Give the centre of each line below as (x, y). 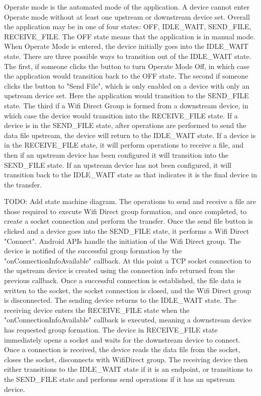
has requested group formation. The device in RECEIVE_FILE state (111, 329)
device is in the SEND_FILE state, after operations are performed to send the (125, 125)
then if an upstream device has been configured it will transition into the (116, 154)
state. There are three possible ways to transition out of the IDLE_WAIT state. (128, 56)
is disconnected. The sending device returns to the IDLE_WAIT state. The (120, 300)
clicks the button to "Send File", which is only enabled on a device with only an (127, 85)
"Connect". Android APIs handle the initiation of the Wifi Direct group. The (122, 241)
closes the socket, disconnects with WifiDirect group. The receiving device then (126, 359)
